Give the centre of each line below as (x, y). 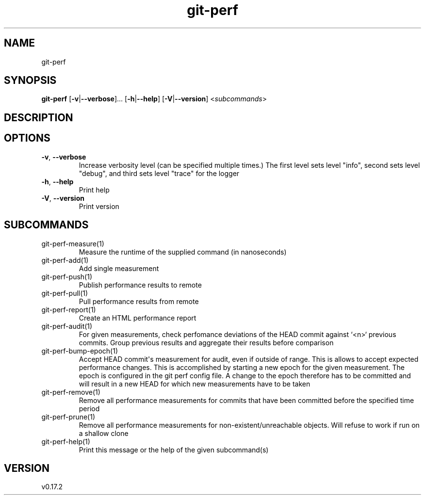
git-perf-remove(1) (71, 392)
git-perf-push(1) (67, 276)
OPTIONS (27, 138)
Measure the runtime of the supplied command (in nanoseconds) (183, 252)
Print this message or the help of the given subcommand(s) (174, 450)
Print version (99, 206)
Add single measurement (119, 268)
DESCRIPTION (39, 117)
